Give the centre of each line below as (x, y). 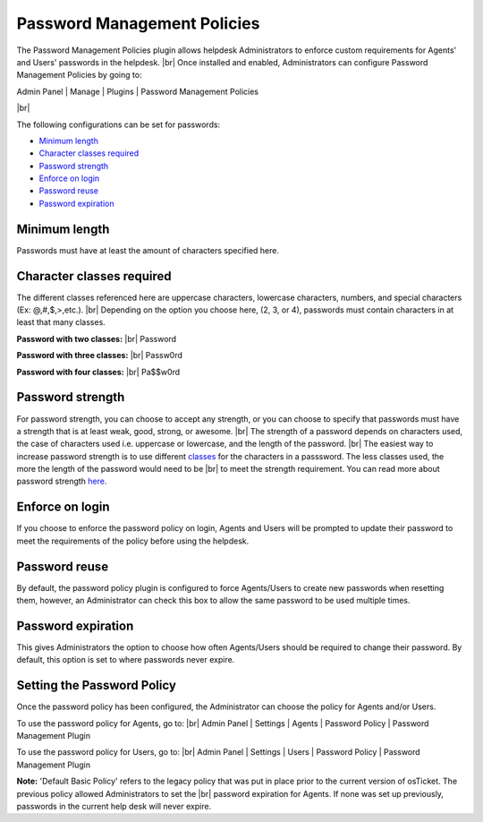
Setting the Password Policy (96, 685)
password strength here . (62, 481)
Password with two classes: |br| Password (97, 338)
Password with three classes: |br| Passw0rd (100, 355)
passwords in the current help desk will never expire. (114, 806)
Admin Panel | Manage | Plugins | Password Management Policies (138, 91)
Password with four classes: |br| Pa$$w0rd (98, 372)
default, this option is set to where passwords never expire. (126, 660)
